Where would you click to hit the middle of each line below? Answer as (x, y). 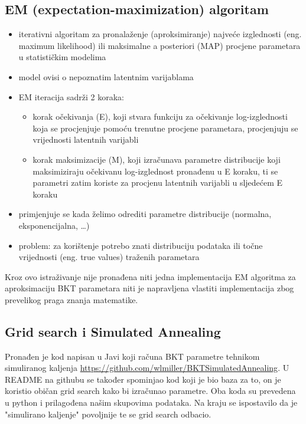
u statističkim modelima (62, 57)
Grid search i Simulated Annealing (113, 331)
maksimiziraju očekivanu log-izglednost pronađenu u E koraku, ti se (155, 171)
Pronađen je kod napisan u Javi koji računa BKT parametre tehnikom (132, 356)
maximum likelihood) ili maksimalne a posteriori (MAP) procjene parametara (159, 45)
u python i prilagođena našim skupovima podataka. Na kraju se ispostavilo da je (151, 402)
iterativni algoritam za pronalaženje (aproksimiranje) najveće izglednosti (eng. (160, 34)
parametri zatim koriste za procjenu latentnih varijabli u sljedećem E (158, 183)
